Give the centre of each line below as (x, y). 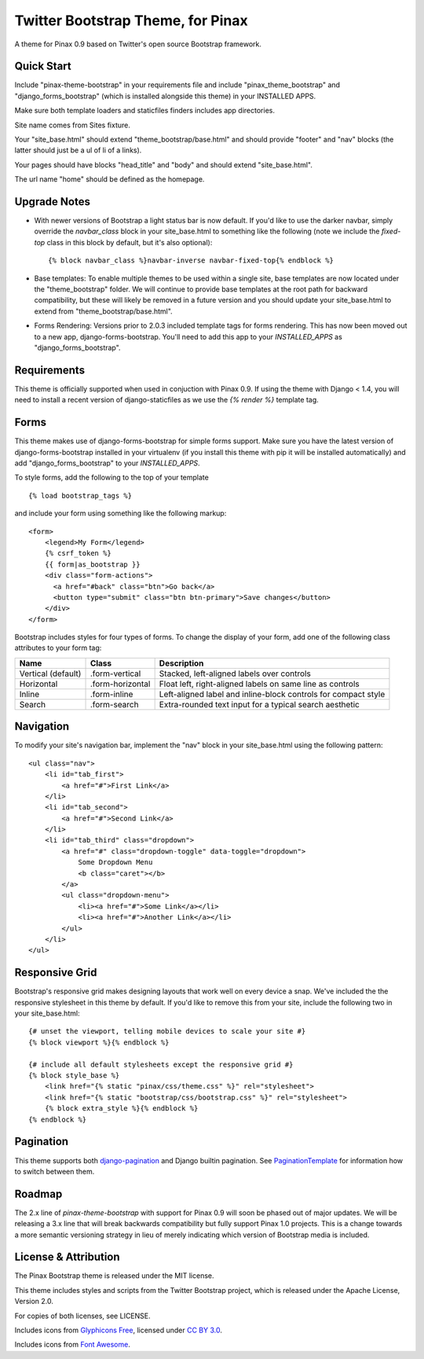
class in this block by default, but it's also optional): (130, 242)
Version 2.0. (34, 1302)
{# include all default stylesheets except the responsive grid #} (161, 1064)
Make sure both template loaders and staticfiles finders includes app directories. (144, 111)
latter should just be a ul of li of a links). (78, 150)
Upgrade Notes (52, 202)
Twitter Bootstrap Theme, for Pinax (131, 20)
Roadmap (38, 1194)
